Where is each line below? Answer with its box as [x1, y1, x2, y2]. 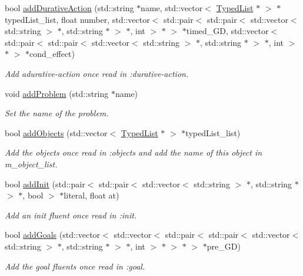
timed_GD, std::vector [186, 25, 269, 37]
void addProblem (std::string [5, 87, 109, 99]
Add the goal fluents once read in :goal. [5, 260, 145, 272]
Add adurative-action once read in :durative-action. [5, 67, 189, 79]
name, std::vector [141, 2, 203, 14]
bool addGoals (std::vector [5, 228, 101, 241]
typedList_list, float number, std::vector [5, 13, 150, 25]
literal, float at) [64, 189, 119, 201]
